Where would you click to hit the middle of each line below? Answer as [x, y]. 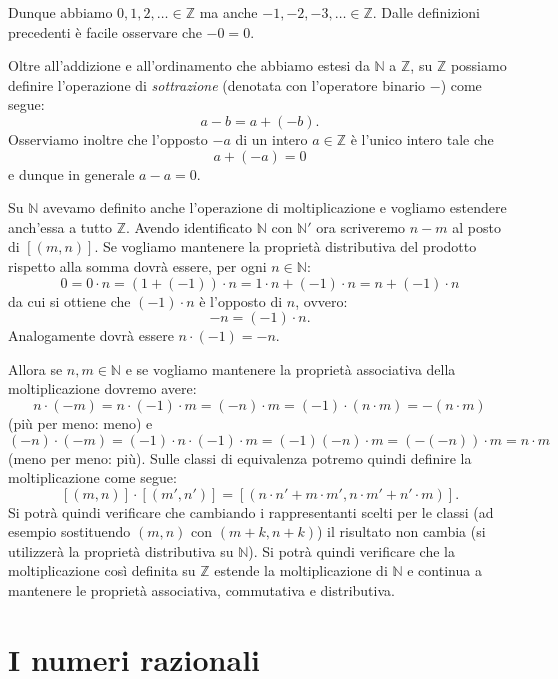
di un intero [271, 138]
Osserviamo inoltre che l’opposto [108, 138]
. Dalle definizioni [426, 12]
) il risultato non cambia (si [401, 531]
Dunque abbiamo [60, 12]
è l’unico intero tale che [422, 138]
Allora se [35, 368]
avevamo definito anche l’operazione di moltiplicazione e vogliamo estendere [275, 207]
